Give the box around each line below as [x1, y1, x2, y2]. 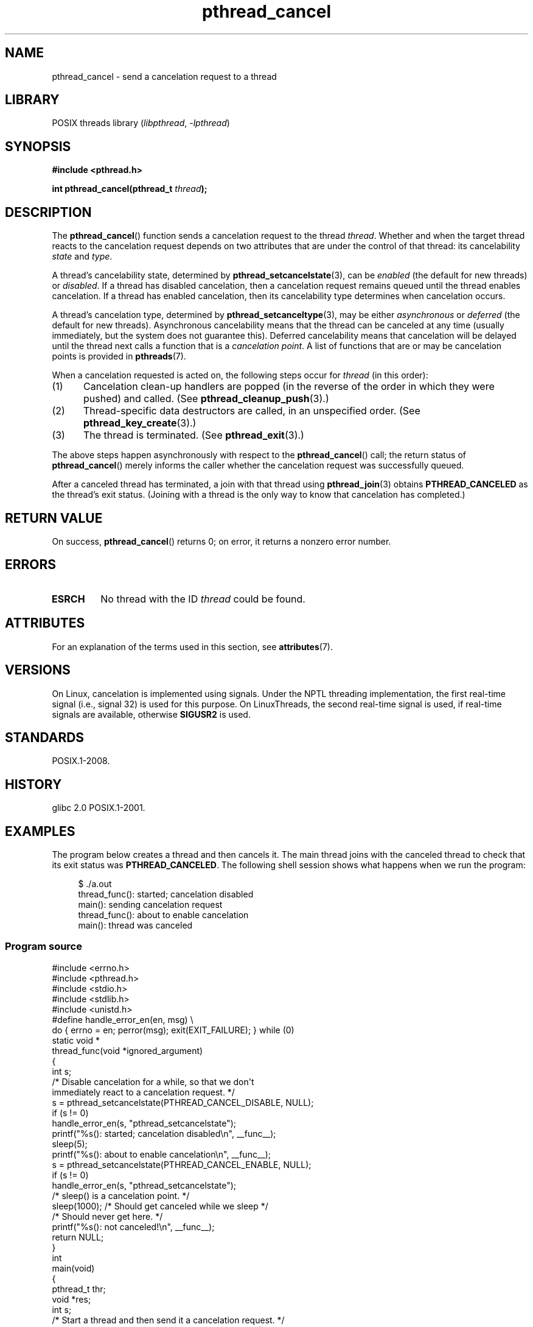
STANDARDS [5, 729, 85, 745]
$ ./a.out [78, 879, 112, 890]
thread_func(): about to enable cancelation [78, 910, 249, 921]
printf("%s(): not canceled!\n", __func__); [52, 1221, 215, 1232]
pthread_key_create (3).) [83, 417, 197, 430]
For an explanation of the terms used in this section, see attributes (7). [52, 641, 333, 652]
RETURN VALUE [5, 510, 103, 526]
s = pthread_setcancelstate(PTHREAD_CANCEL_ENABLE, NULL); [52, 1159, 312, 1170]
